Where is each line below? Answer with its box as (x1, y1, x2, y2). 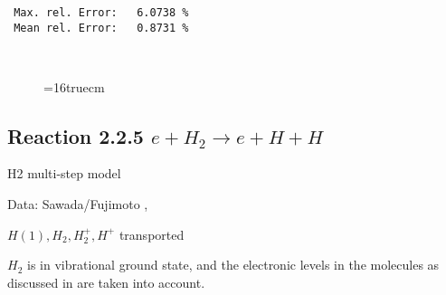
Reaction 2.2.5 (7, 121, 144, 149)
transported (119, 224, 185, 243)
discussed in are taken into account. (7, 272, 205, 291)
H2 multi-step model (7, 164, 121, 183)
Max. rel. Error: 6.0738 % (14, 6, 189, 19)
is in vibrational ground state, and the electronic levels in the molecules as (26, 255, 440, 274)
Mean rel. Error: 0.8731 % (14, 21, 189, 34)
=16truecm (43, 77, 105, 96)
